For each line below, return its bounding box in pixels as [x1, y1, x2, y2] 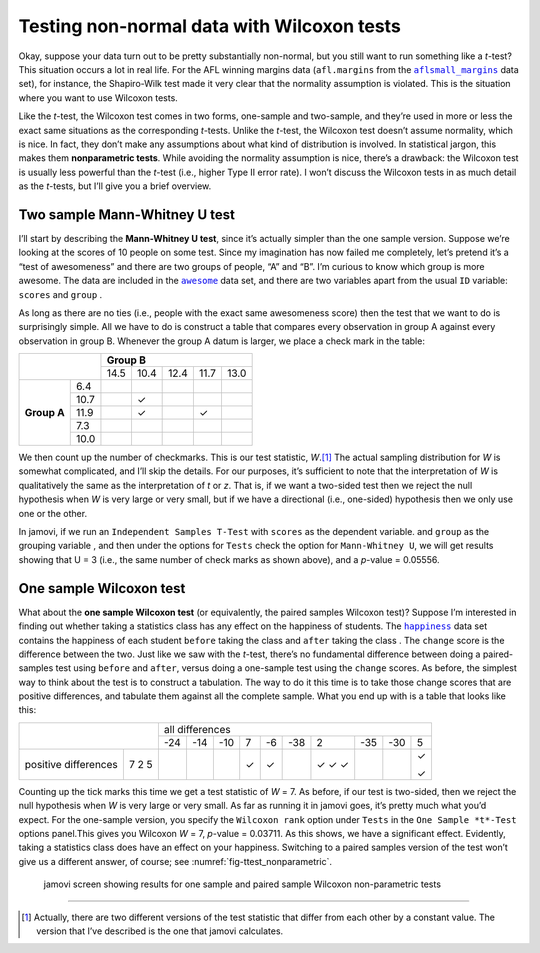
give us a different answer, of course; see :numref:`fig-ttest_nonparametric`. [18, 855, 333, 867]
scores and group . [18, 288, 103, 300]
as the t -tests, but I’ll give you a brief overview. [18, 180, 212, 192]
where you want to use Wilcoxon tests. [18, 91, 179, 104]
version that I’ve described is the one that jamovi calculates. [36, 925, 284, 937]
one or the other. [18, 507, 88, 519]
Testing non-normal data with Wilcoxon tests [18, 15, 402, 37]
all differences [163, 722, 231, 736]
